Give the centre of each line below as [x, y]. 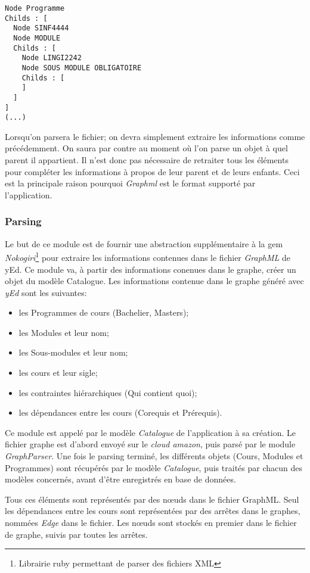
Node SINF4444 [41, 28]
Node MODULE [37, 38]
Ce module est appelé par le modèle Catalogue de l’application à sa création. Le [150, 432]
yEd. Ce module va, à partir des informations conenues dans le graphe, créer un [151, 269]
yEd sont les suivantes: [46, 292]
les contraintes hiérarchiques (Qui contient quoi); [108, 392]
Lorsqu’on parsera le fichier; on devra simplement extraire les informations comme [155, 136]
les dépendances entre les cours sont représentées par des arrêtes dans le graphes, [153, 511]
